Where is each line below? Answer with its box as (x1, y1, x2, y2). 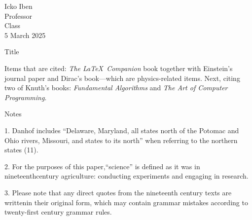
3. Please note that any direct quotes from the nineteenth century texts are (4, 187, 232, 197)
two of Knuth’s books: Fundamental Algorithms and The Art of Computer (4, 82, 228, 93)
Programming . (4, 92, 47, 102)
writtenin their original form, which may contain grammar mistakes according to (4, 197, 248, 207)
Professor (4, 10, 33, 21)
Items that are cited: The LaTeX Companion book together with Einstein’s (4, 63, 233, 73)
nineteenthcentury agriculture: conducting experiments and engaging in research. (4, 171, 249, 181)
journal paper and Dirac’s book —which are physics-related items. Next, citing (4, 73, 240, 83)
